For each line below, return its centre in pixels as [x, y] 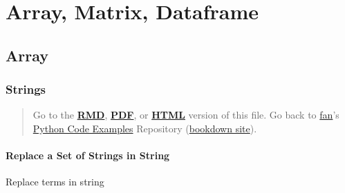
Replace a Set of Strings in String [88, 155]
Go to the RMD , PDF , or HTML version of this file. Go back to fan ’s [186, 115]
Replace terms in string [55, 182]
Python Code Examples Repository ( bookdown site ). [145, 128]
